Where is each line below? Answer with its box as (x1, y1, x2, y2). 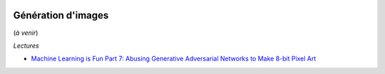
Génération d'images (13, 9, 109, 21)
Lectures (13, 41, 39, 50)
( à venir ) (13, 28, 38, 37)
